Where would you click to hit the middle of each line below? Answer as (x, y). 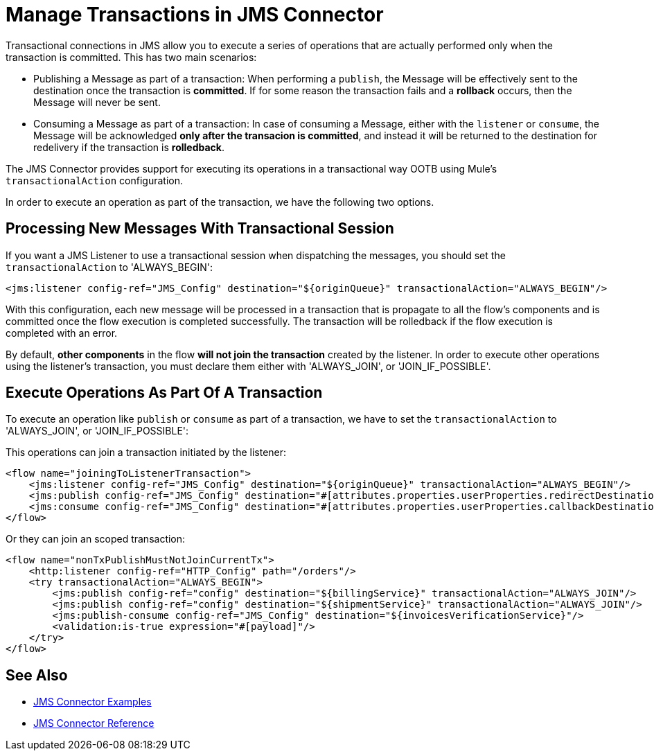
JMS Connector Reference (94, 723)
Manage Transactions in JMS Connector (195, 15)
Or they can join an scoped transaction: (96, 539)
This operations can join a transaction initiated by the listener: (146, 452)
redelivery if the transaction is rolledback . (129, 147)
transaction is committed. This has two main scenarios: (131, 57)
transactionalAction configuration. (94, 180)
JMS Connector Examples (92, 702)
